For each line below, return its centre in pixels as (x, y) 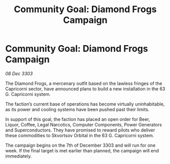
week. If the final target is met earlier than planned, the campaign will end (82, 150)
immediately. (19, 156)
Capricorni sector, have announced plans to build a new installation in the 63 (85, 89)
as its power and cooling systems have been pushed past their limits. (77, 109)
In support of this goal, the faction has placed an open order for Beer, (78, 119)
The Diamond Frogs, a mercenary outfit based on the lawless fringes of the (84, 83)
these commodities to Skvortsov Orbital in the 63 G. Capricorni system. (80, 135)
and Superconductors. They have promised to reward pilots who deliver (80, 130)
